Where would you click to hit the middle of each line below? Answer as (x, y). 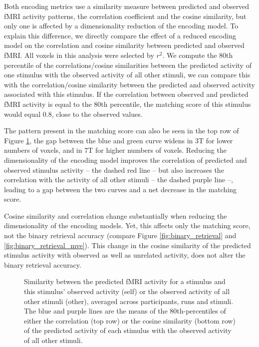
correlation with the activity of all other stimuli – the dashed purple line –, (119, 179)
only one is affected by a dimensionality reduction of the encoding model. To (121, 26)
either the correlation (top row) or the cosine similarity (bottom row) (130, 320)
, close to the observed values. (97, 114)
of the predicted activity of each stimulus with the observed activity (128, 330)
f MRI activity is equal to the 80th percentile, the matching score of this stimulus (128, 104)
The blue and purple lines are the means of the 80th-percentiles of (125, 311)
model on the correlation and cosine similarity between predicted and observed (124, 45)
